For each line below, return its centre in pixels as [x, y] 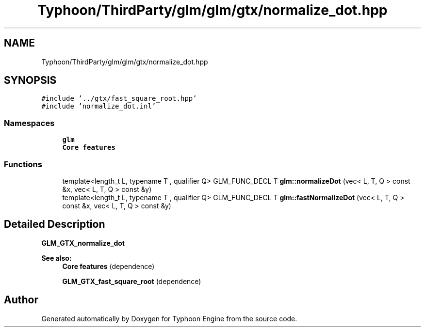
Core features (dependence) [108, 266]
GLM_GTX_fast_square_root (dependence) [132, 281]
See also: [57, 258]
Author [21, 300]
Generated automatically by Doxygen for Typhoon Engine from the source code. [169, 318]
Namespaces [29, 123]
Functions [23, 164]
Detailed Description [55, 224]
